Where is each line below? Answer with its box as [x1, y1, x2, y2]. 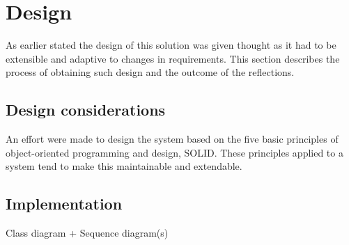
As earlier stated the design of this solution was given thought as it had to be [6, 38, 336, 52]
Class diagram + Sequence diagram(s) [6, 226, 169, 240]
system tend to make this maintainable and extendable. [6, 159, 242, 173]
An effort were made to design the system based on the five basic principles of [6, 132, 339, 146]
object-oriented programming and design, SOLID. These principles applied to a [6, 145, 343, 159]
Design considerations [6, 99, 166, 120]
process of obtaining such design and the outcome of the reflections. [6, 65, 295, 79]
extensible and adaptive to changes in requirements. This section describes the [6, 51, 340, 65]
